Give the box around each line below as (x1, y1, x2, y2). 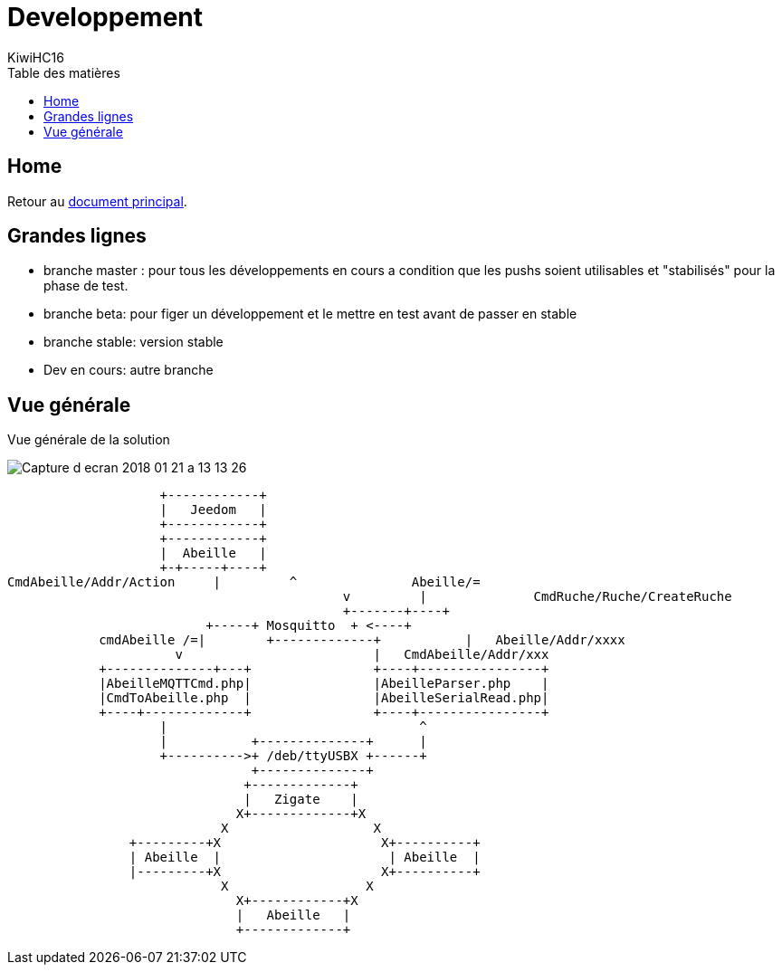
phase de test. (43, 278, 129, 294)
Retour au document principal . (7, 193, 187, 209)
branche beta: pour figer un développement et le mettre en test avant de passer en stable (43, 306, 577, 322)
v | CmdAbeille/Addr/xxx (175, 647, 549, 662)
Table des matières (7, 64, 120, 81)
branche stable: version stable (43, 334, 224, 350)
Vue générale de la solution (7, 432, 170, 448)
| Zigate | (243, 792, 358, 807)
